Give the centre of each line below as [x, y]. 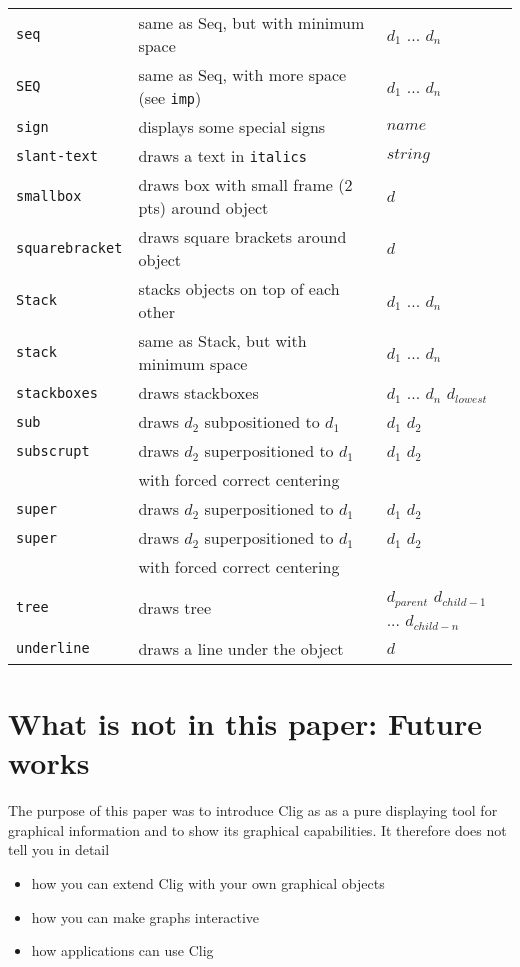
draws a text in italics [222, 155]
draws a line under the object [241, 648]
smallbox [49, 196]
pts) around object [203, 207]
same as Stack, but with [222, 340]
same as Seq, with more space [242, 74]
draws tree [175, 607]
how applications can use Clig [122, 950]
